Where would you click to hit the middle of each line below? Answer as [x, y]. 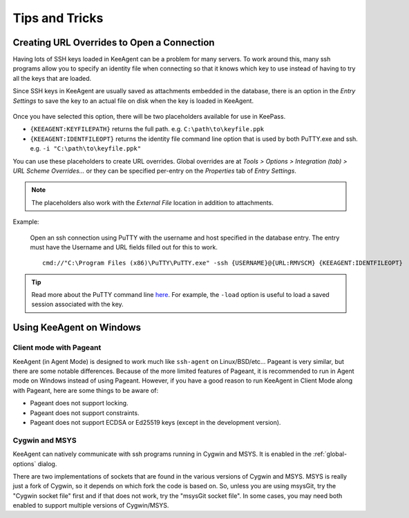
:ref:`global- [330, 454]
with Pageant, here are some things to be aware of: [86, 390]
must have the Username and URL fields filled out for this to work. [124, 247]
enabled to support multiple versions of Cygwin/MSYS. [91, 506]
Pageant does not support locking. [79, 403]
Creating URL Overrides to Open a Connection [114, 42]
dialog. [47, 463]
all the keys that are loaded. [52, 78]
